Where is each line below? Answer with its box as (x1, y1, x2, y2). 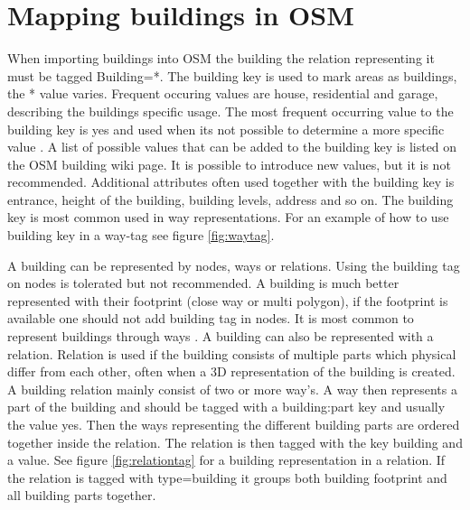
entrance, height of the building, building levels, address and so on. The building (7, 190, 454, 209)
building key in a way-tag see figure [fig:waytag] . (7, 226, 275, 245)
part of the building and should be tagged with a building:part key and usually (7, 397, 446, 416)
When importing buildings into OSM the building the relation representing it (7, 49, 435, 68)
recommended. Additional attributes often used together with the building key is (7, 172, 455, 191)
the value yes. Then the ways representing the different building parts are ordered (7, 415, 460, 433)
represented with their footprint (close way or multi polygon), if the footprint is (7, 291, 448, 310)
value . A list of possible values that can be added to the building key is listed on (7, 137, 457, 156)
